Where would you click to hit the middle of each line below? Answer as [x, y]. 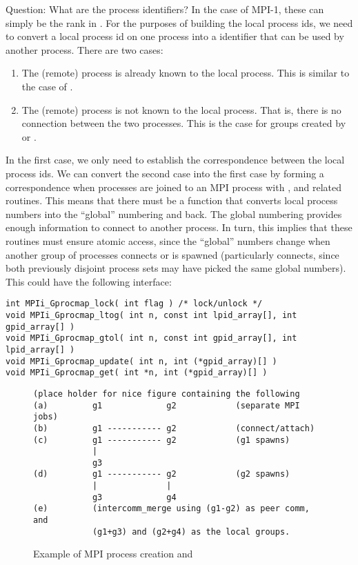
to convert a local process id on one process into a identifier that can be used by [175, 36]
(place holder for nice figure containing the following [167, 394]
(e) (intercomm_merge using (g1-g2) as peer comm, [171, 509]
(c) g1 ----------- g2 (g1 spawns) [162, 440]
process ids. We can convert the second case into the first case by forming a [165, 173]
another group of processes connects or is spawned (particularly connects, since [172, 254]
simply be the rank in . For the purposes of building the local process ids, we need [179, 22]
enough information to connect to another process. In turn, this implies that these [179, 227]
